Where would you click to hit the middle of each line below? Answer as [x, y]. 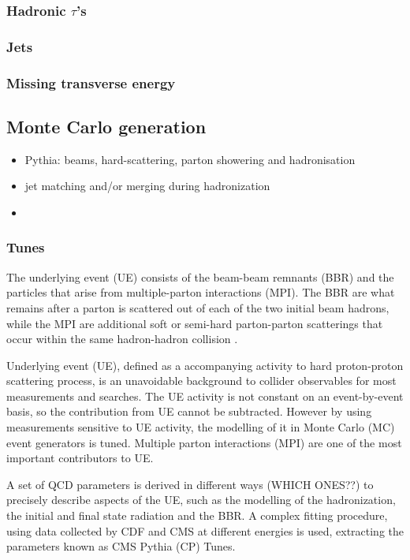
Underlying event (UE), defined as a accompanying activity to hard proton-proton [205, 365]
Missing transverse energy [91, 82]
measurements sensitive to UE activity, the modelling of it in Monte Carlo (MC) [201, 427]
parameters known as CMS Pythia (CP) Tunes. [121, 546]
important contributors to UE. [80, 458]
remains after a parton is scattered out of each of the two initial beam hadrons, [198, 307]
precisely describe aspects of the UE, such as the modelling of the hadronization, [201, 500]
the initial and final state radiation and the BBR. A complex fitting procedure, [197, 515]
